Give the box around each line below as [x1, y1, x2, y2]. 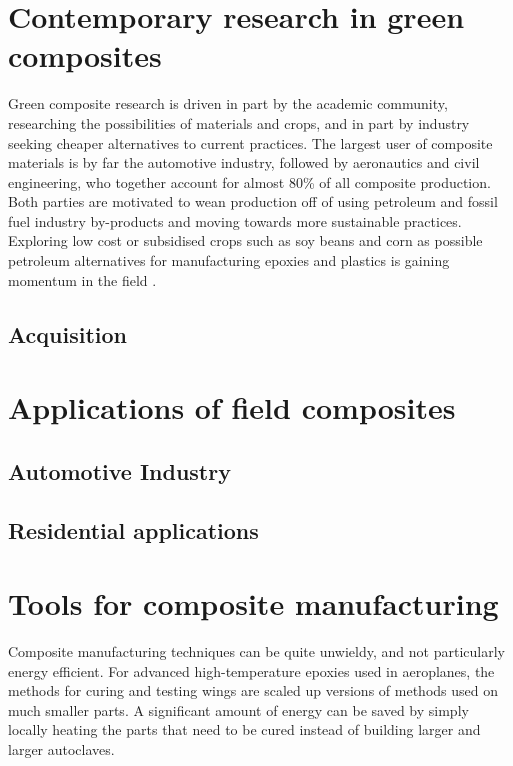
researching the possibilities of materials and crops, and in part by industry [8, 112, 470, 133]
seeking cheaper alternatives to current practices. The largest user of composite [8, 132, 493, 153]
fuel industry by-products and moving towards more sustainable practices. [8, 210, 462, 231]
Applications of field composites [8, 387, 456, 428]
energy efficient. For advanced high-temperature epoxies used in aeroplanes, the [8, 660, 495, 681]
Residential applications [8, 514, 259, 545]
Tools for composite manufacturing [8, 583, 499, 624]
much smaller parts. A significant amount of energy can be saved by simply [8, 699, 469, 720]
